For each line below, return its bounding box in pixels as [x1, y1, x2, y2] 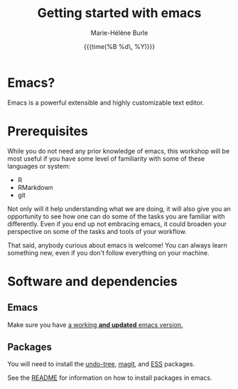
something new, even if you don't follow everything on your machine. [7, 248, 210, 257]
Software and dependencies [7, 273, 178, 289]
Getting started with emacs [37, 5, 202, 21]
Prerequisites [7, 123, 89, 139]
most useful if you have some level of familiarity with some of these [7, 154, 205, 163]
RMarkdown [17, 183, 53, 191]
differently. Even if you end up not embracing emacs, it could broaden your [7, 219, 227, 228]
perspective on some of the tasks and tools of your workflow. [7, 227, 187, 235]
